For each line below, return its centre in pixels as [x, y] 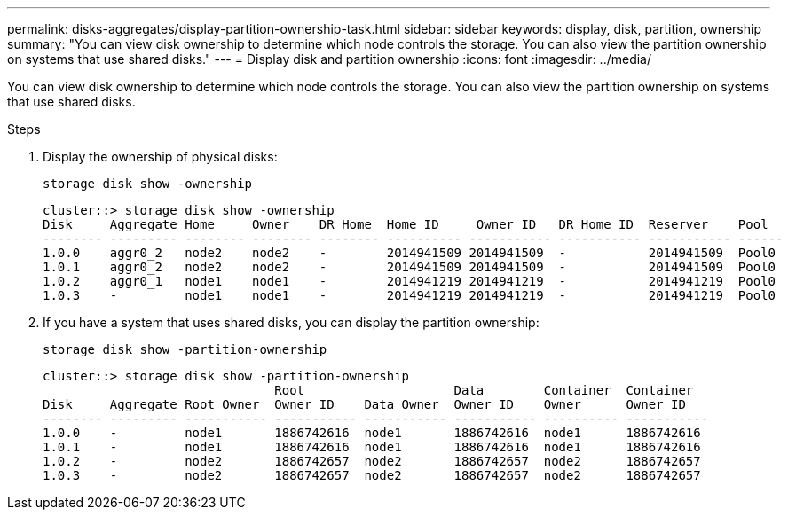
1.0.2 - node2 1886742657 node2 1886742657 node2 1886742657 [372, 461]
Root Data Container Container [484, 390]
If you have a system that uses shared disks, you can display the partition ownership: [291, 322]
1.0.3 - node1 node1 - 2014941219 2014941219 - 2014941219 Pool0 [410, 295]
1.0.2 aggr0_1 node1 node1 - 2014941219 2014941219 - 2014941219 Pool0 [410, 281]
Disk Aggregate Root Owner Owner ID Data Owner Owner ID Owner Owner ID [364, 404]
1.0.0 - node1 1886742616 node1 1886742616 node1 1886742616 [372, 433]
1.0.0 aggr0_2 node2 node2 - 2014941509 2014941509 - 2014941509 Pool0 [410, 253]
